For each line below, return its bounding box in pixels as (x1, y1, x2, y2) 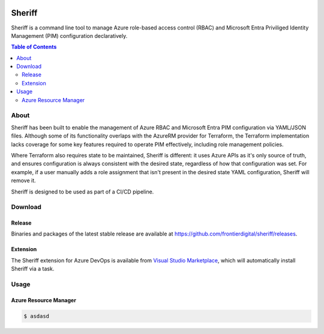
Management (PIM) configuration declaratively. (11, 32, 128, 39)
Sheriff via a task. (11, 265, 55, 273)
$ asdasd (23, 312, 50, 320)
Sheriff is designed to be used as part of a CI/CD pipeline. (11, 188, 154, 195)
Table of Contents (11, 43, 57, 50)
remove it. (11, 177, 36, 184)
